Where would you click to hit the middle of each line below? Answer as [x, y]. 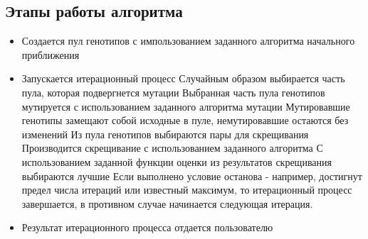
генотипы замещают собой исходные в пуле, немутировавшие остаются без [185, 120]
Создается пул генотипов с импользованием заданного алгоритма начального [188, 41]
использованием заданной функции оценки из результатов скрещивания [177, 161]
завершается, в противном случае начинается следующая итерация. [167, 203]
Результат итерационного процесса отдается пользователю [147, 227]
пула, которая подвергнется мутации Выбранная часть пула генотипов [173, 92]
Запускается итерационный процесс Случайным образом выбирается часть [183, 78]
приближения [51, 54]
